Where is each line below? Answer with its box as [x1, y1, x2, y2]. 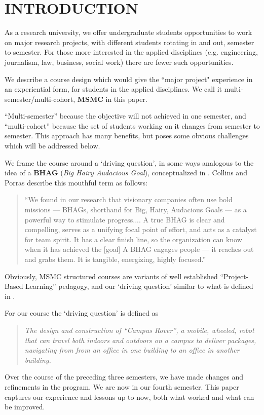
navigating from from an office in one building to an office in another [24, 345, 240, 355]
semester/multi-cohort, [5, 93, 76, 104]
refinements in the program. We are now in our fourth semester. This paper [5, 381, 239, 392]
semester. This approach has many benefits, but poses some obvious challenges [5, 130, 249, 141]
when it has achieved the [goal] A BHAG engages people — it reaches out [24, 244, 254, 254]
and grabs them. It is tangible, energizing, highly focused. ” [24, 254, 206, 264]
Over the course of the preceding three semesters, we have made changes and [5, 371, 244, 382]
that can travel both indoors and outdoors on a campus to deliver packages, [24, 334, 256, 345]
